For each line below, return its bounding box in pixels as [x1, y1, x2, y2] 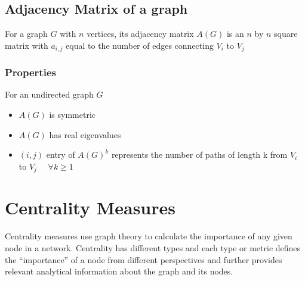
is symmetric [49, 108, 96, 121]
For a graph [5, 27, 48, 40]
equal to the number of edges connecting [66, 39, 214, 51]
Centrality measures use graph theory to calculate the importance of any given [5, 230, 292, 242]
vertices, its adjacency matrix [87, 27, 194, 40]
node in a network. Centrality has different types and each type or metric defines [5, 242, 301, 254]
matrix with [5, 39, 48, 51]
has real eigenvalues [49, 128, 121, 140]
